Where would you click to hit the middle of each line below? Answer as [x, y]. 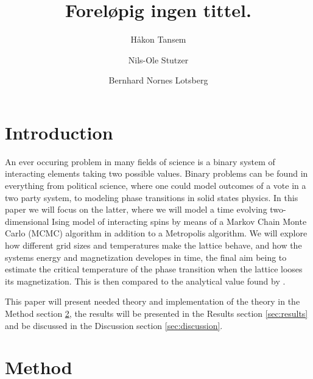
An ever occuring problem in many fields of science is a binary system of [140, 161]
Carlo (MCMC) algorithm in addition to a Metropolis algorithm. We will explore [156, 233]
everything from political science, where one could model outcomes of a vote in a [156, 186]
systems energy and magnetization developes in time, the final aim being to [146, 257]
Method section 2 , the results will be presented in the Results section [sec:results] [156, 313]
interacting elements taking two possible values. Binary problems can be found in [156, 173]
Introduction [59, 132]
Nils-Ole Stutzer [158, 59]
